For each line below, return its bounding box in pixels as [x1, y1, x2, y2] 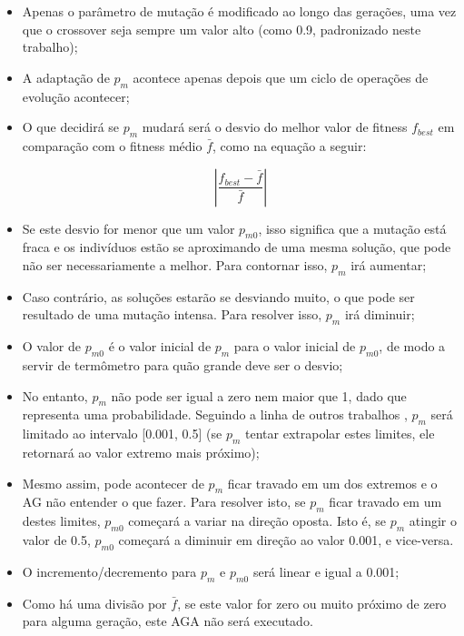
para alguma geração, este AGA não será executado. [22, 611, 313, 631]
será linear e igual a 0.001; [252, 561, 400, 580]
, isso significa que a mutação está [258, 218, 447, 237]
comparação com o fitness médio [22, 136, 202, 155]
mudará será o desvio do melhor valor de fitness [142, 117, 408, 136]
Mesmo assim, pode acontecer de [22, 473, 204, 492]
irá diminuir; [344, 305, 415, 324]
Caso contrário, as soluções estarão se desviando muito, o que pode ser [22, 287, 415, 306]
